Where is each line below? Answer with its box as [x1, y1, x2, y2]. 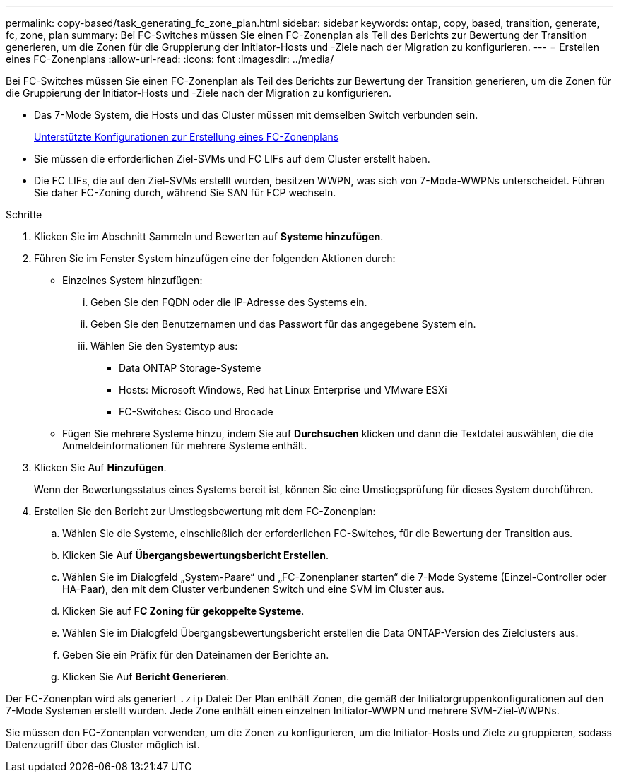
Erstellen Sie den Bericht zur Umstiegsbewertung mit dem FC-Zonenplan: [34, 505, 376, 517]
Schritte [6, 208, 42, 220]
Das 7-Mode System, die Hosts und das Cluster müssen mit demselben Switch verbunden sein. [34, 109, 478, 121]
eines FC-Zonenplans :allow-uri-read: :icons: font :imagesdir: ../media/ [6, 53, 334, 65]
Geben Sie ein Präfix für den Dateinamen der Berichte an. [62, 649, 329, 661]
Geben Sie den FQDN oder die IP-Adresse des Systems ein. [90, 296, 367, 308]
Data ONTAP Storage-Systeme [119, 362, 261, 374]
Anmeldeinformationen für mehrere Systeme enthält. [62, 440, 307, 452]
